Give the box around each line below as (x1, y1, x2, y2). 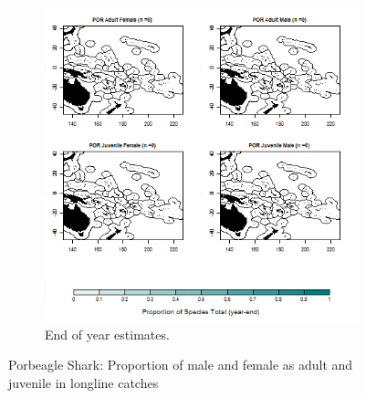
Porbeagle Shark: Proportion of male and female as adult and (8, 355, 353, 374)
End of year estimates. (45, 324, 170, 343)
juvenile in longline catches (8, 372, 159, 392)
